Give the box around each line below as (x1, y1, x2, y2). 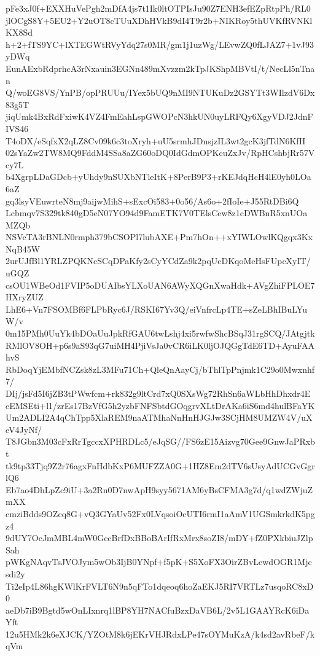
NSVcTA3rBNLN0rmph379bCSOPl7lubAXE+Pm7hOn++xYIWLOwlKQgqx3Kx (6, 230, 313, 243)
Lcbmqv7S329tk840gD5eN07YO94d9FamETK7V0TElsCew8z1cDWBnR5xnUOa (6, 206, 308, 219)
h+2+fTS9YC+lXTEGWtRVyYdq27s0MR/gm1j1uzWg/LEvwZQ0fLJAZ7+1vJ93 (6, 37, 314, 50)
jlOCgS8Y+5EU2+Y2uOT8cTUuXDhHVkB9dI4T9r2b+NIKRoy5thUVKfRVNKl (6, 14, 313, 26)
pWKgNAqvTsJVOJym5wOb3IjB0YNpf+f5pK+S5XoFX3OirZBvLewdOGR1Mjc (6, 555, 312, 568)
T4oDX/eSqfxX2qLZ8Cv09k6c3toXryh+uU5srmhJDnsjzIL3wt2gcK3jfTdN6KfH (6, 134, 306, 147)
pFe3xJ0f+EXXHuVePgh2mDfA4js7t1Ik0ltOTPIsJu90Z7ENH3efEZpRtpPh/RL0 (6, 2, 311, 14)
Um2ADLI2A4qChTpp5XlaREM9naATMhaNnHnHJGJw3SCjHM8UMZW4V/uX (6, 411, 313, 424)
